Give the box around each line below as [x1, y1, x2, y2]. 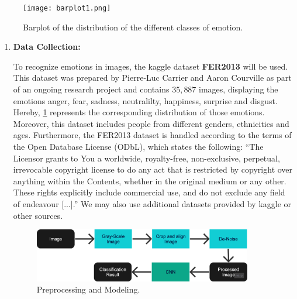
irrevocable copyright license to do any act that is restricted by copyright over [13, 163, 293, 176]
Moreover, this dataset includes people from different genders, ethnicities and [13, 117, 289, 129]
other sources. [13, 209, 63, 221]
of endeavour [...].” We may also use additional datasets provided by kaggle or [13, 197, 292, 209]
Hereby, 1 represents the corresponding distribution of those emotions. [13, 106, 265, 118]
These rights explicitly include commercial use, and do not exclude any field [13, 186, 285, 198]
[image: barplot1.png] [23, 4, 111, 12]
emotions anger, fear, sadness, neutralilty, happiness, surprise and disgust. [13, 94, 278, 106]
